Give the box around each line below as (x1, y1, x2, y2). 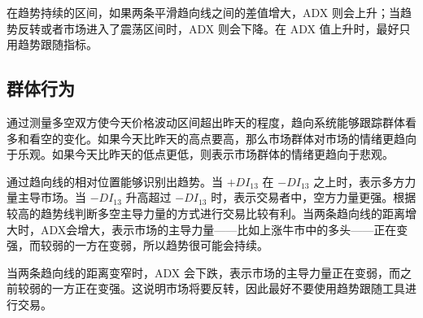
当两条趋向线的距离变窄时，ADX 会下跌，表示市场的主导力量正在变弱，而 (7, 264, 400, 281)
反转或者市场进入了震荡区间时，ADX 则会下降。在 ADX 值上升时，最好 (17, 20, 399, 37)
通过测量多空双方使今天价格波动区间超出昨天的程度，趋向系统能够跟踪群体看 (7, 113, 416, 130)
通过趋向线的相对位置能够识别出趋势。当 (7, 172, 223, 189)
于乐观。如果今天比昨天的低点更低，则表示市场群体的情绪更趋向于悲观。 (7, 146, 394, 163)
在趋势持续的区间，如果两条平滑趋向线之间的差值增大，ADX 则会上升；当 (7, 4, 400, 20)
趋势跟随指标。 (17, 36, 98, 53)
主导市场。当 (17, 189, 86, 206)
